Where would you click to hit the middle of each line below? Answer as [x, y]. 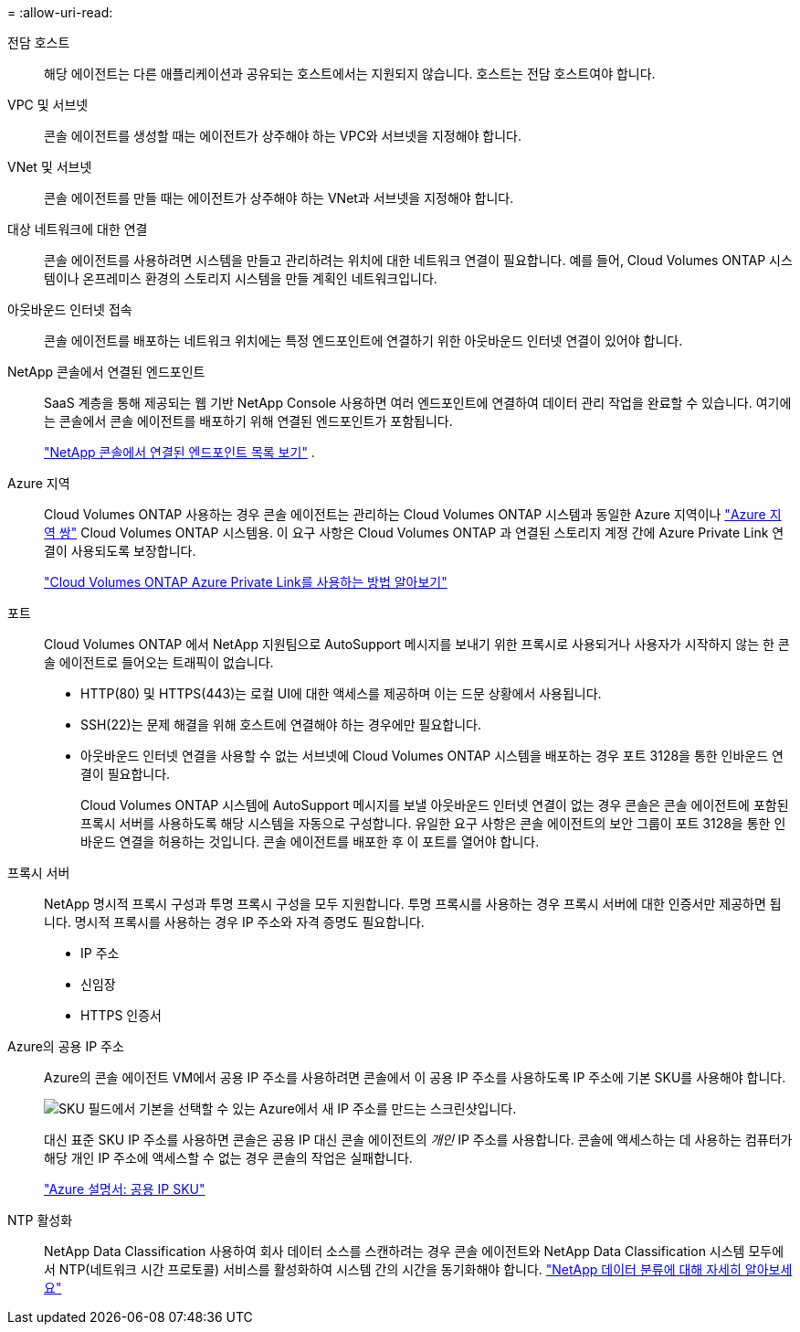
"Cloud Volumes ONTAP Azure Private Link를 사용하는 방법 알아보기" [246, 582]
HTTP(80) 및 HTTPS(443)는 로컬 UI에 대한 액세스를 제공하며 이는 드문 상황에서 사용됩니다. [341, 693]
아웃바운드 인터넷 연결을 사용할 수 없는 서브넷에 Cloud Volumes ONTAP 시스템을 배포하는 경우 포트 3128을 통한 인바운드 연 [432, 756]
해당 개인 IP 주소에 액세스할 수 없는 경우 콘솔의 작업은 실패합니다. [228, 1158]
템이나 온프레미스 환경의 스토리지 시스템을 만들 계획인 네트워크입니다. [241, 278]
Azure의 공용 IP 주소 [66, 1046]
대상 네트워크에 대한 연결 [78, 229]
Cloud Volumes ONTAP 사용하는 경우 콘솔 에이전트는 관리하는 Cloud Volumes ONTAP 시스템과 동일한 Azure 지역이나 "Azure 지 [413, 514]
